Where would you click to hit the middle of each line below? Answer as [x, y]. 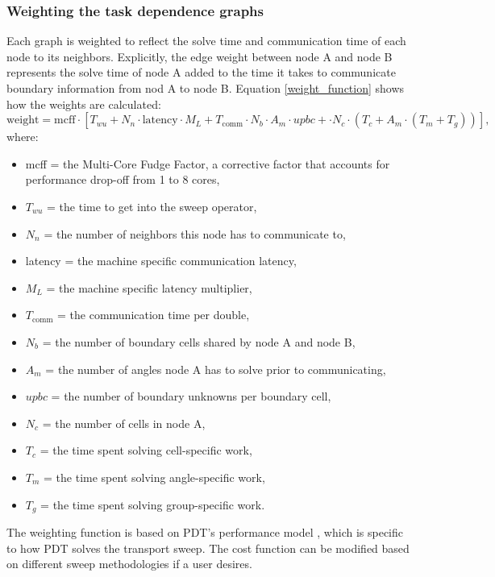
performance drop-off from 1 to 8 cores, [123, 179]
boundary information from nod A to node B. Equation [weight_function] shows [206, 88]
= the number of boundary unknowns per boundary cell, [191, 396]
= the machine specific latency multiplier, [149, 287]
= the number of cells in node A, [124, 423]
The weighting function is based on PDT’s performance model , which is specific [205, 531]
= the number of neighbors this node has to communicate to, [195, 233]
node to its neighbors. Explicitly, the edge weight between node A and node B [200, 56]
